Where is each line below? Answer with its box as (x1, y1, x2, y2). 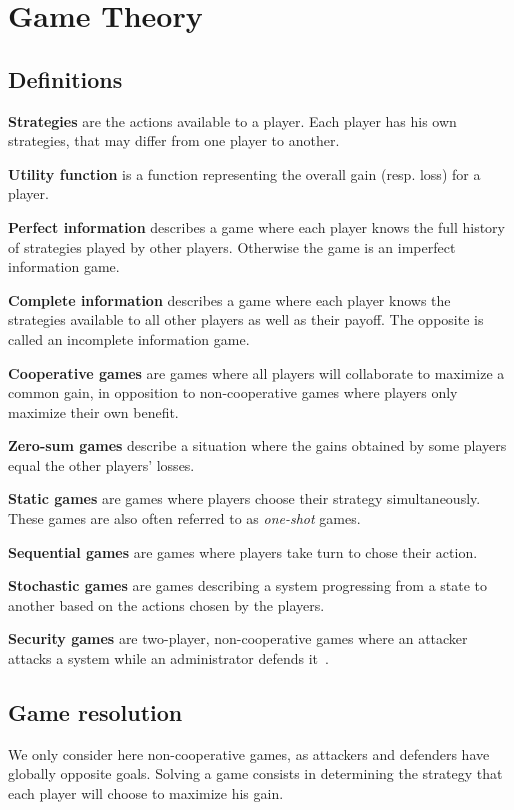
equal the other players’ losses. (8, 454, 195, 475)
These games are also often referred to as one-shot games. (8, 508, 361, 529)
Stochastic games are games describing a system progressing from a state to (8, 575, 488, 596)
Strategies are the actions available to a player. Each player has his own (8, 110, 457, 131)
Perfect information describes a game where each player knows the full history (8, 216, 505, 237)
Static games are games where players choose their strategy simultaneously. (8, 488, 481, 509)
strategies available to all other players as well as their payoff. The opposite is (8, 309, 484, 330)
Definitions (8, 63, 123, 94)
